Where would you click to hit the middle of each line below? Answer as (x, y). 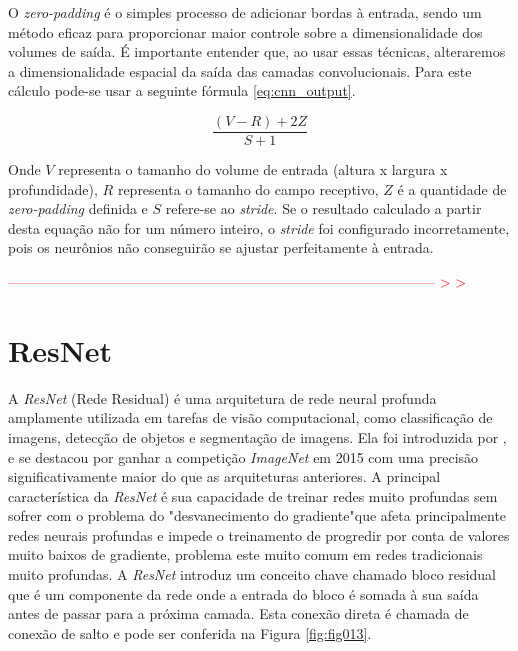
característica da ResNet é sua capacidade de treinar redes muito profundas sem (253, 495)
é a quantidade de (452, 188)
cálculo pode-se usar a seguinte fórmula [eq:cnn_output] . (182, 90)
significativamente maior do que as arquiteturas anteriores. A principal (224, 476)
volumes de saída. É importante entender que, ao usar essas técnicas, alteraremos (257, 51)
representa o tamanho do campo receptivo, (248, 188)
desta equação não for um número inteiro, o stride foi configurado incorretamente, (259, 227)
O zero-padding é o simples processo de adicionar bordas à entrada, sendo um (245, 12)
